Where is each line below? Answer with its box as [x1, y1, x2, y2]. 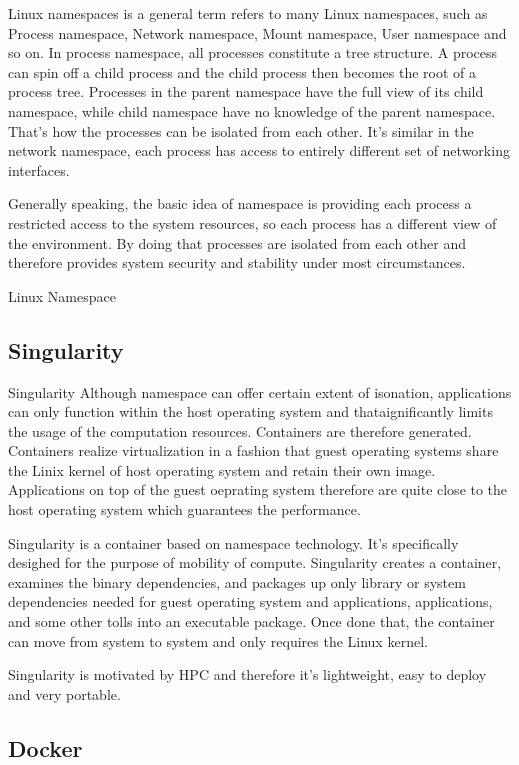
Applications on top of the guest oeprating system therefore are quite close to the [8, 479, 508, 500]
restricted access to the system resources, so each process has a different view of [8, 212, 497, 233]
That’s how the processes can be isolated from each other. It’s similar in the [8, 120, 474, 141]
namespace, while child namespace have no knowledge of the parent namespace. [8, 100, 496, 121]
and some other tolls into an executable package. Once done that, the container [8, 611, 495, 632]
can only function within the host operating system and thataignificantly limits [8, 401, 493, 422]
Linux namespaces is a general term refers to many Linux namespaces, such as [8, 3, 488, 23]
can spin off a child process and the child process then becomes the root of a [8, 61, 476, 82]
